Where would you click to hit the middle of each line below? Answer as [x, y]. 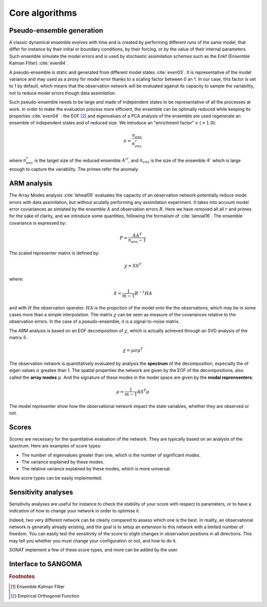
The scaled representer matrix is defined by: [54, 253]
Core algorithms [43, 13]
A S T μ [143, 391]
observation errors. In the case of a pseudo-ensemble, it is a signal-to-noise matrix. [94, 321]
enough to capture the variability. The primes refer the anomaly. [74, 169]
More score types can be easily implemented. [56, 478]
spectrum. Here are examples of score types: [55, 446]
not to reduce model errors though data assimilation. [63, 93]
